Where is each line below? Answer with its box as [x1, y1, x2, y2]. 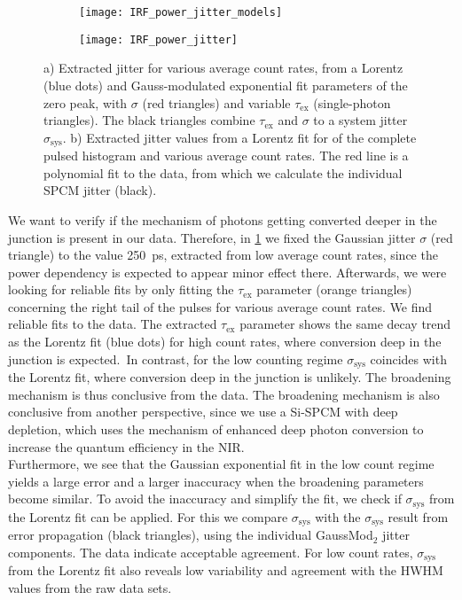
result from [388, 507, 449, 526]
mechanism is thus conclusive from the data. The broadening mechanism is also [8, 385, 440, 403]
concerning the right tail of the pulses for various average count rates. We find [8, 297, 433, 316]
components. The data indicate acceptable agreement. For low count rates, [8, 542, 413, 561]
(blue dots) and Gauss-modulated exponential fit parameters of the [43, 75, 408, 94]
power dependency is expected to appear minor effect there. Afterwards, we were [8, 262, 447, 281]
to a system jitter [313, 111, 408, 129]
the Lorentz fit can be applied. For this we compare [8, 507, 288, 526]
